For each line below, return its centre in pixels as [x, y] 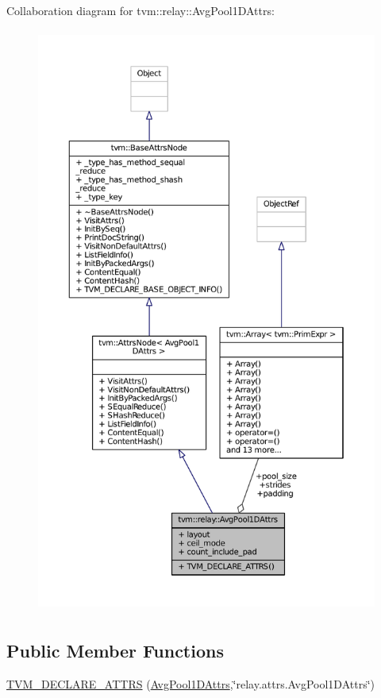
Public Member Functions [115, 650]
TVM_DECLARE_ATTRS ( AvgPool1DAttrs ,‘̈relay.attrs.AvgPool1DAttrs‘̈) [191, 683]
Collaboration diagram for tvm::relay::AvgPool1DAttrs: [140, 10]
